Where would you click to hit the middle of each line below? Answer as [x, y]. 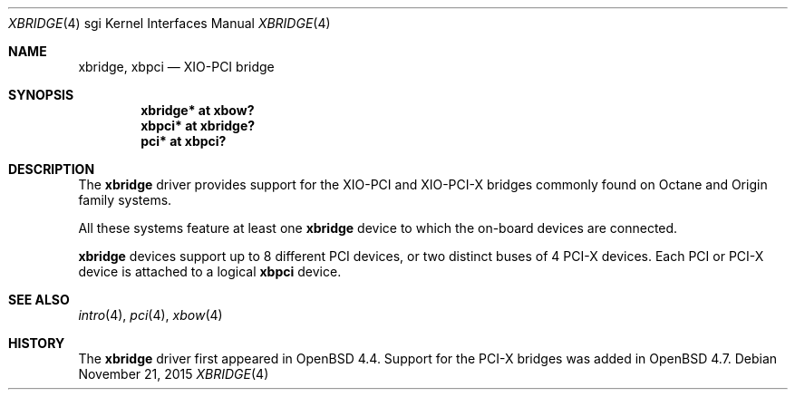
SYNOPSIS [41, 95]
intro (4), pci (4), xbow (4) [150, 315]
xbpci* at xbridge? [198, 126]
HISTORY [37, 343]
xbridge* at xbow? [198, 110]
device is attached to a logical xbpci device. [210, 271]
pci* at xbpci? [184, 141]
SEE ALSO [39, 300]
